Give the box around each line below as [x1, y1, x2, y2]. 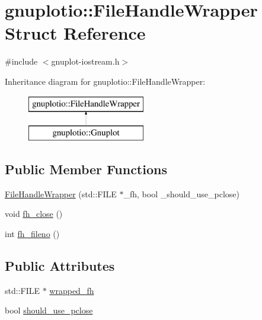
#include [5, 55, 38, 68]
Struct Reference [5, 21, 146, 45]
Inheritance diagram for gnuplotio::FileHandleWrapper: [5, 75, 206, 87]
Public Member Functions [5, 160, 167, 178]
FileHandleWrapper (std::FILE [5, 187, 117, 200]
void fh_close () [5, 207, 63, 220]
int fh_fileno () [5, 228, 60, 240]
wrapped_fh [49, 284, 94, 296]
